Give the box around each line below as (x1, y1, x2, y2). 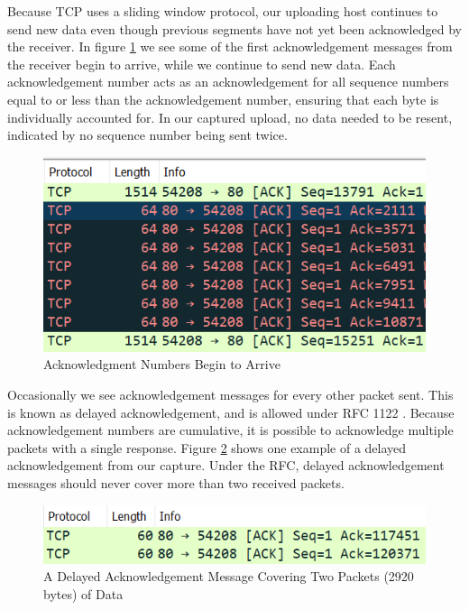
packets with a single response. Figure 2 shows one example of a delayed (7, 438, 407, 457)
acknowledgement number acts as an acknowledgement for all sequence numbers (7, 72, 449, 91)
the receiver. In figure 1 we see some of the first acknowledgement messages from (7, 37, 453, 56)
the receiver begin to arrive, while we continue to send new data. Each (7, 54, 396, 73)
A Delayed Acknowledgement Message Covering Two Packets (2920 (43, 567, 414, 586)
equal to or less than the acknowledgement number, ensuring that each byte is (7, 89, 439, 108)
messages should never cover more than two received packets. (7, 474, 345, 493)
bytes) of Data (43, 584, 124, 603)
